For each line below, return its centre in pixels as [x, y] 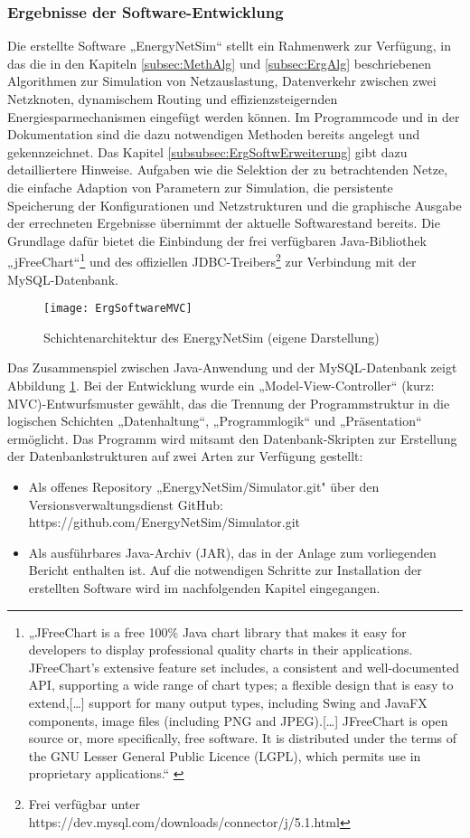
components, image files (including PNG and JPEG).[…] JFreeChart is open [238, 720]
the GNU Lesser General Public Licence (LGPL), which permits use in [225, 755]
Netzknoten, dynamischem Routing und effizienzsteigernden [173, 99]
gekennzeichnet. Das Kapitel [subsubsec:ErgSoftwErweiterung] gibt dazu [207, 151]
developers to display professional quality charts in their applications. [221, 650]
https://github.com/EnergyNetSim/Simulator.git [164, 522]
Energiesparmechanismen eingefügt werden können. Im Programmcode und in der [234, 116]
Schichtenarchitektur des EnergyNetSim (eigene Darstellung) [211, 337]
